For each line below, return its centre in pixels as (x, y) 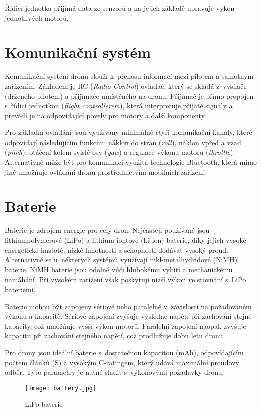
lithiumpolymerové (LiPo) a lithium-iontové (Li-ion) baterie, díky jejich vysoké (125, 240)
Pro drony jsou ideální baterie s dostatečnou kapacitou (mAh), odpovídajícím (124, 352)
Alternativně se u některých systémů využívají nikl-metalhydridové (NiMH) (121, 260)
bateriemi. (20, 289)
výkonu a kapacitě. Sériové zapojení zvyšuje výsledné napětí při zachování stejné (128, 316)
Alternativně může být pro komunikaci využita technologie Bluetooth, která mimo (131, 162)
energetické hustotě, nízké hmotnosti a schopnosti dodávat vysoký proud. (116, 250)
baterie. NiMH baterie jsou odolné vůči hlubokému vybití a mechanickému (119, 269)
